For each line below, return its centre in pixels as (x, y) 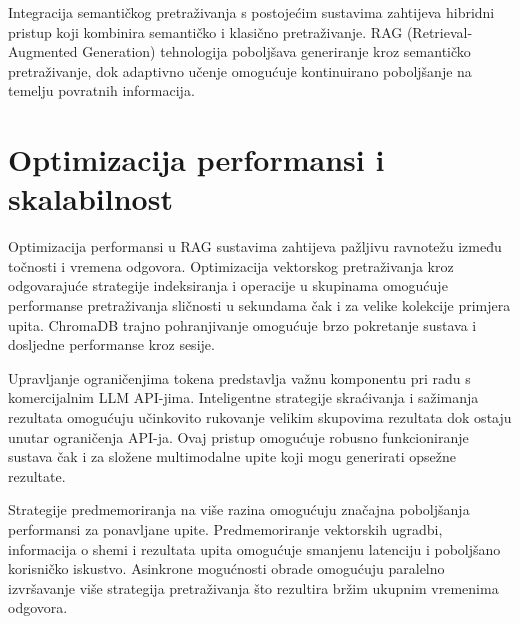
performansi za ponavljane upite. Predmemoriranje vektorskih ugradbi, (225, 529)
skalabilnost (90, 198)
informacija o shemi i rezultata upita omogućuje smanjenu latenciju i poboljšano (254, 548)
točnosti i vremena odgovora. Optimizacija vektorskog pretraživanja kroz (231, 265)
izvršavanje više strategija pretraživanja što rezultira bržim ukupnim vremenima (253, 587)
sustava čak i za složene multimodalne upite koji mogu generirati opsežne (232, 456)
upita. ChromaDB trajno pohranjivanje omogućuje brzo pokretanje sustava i (242, 324)
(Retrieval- (439, 31)
